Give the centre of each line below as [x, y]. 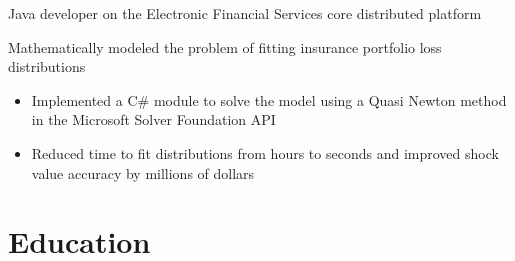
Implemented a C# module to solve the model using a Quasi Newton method [269, 99]
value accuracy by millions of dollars [143, 172]
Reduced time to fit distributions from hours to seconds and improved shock [265, 152]
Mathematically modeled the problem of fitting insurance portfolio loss [225, 46]
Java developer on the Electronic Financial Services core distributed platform [245, 13]
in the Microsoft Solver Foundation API [153, 119]
